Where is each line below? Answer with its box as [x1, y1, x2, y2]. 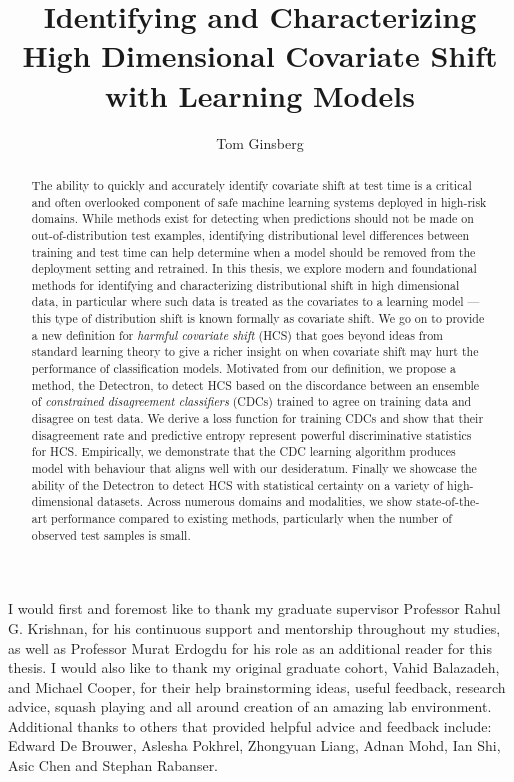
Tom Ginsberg [216, 132, 304, 153]
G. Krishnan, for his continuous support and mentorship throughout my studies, [8, 617, 501, 638]
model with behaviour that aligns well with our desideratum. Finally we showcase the [31, 460, 477, 477]
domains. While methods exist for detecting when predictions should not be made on [31, 210, 474, 227]
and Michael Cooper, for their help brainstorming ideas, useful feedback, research [8, 676, 506, 697]
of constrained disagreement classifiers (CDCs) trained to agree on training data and [31, 393, 472, 410]
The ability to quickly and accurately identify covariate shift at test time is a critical [31, 176, 472, 193]
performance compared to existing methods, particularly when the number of [50, 510, 452, 527]
